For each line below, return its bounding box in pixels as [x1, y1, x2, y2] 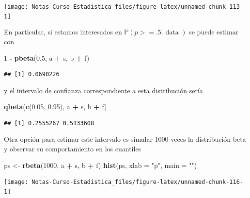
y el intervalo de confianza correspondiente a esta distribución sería [4, 85, 203, 95]
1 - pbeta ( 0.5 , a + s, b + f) [4, 52, 90, 63]
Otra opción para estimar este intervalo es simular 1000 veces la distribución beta [4, 134, 246, 144]
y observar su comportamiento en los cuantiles [4, 144, 141, 154]
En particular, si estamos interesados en [4, 27, 122, 37]
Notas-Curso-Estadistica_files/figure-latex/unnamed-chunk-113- [31, 3, 243, 10]
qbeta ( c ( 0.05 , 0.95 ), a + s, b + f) [4, 101, 107, 112]
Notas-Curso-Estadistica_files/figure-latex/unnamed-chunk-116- [31, 179, 243, 186]
